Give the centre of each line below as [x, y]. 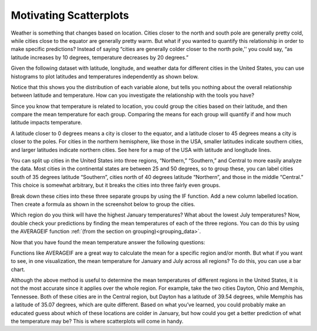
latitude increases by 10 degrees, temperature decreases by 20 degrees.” [100, 57]
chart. [18, 269]
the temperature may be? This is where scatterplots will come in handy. [97, 321]
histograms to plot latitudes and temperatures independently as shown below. [105, 76]
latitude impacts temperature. [46, 123]
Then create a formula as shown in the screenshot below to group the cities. [103, 204]
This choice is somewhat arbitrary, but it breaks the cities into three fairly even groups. [116, 185]
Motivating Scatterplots [70, 15]
